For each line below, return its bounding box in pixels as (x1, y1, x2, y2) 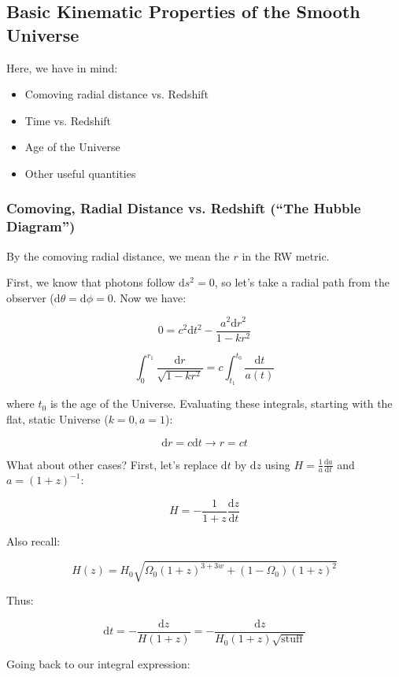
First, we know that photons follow (6, 274, 175, 290)
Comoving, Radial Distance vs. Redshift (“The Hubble (6, 198, 361, 218)
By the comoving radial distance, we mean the (6, 247, 230, 264)
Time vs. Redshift (24, 112, 112, 128)
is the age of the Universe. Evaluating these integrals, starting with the (50, 395, 393, 412)
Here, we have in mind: (6, 59, 118, 76)
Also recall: (6, 533, 61, 549)
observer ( (6, 289, 54, 305)
